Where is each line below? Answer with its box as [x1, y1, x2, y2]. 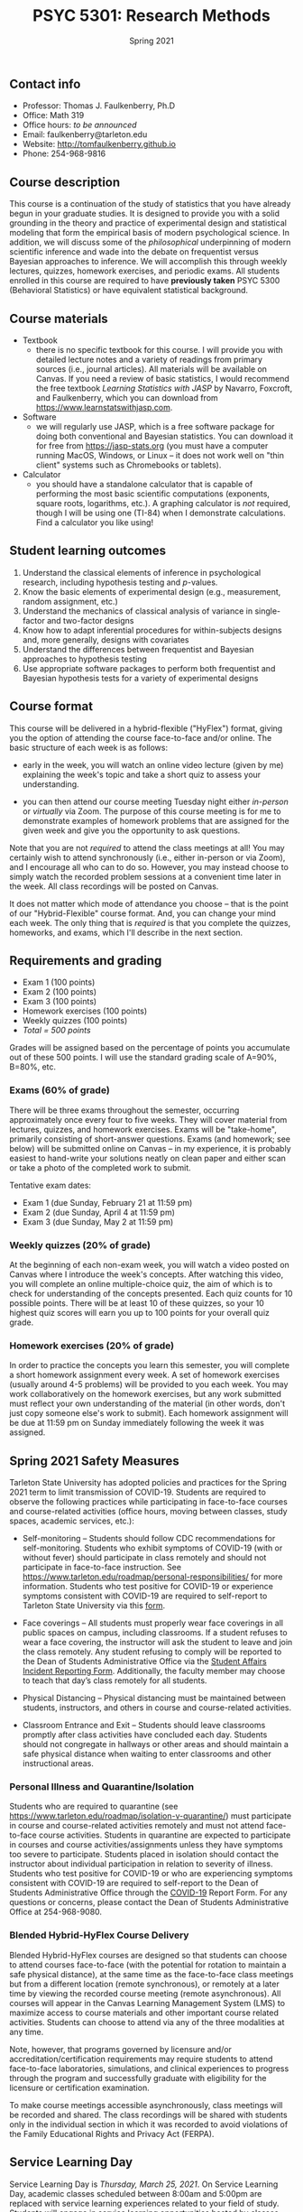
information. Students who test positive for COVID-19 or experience [22, 1581, 273, 1592]
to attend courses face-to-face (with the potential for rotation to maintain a [9, 1959, 287, 1970]
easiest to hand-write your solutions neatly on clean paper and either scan [9, 1152, 287, 1163]
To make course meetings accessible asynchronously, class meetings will [9, 2099, 283, 2110]
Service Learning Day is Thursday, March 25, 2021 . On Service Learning [9, 2179, 279, 2189]
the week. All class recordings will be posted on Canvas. [9, 881, 219, 892]
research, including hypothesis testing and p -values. [22, 577, 218, 588]
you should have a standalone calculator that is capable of [35, 478, 253, 489]
